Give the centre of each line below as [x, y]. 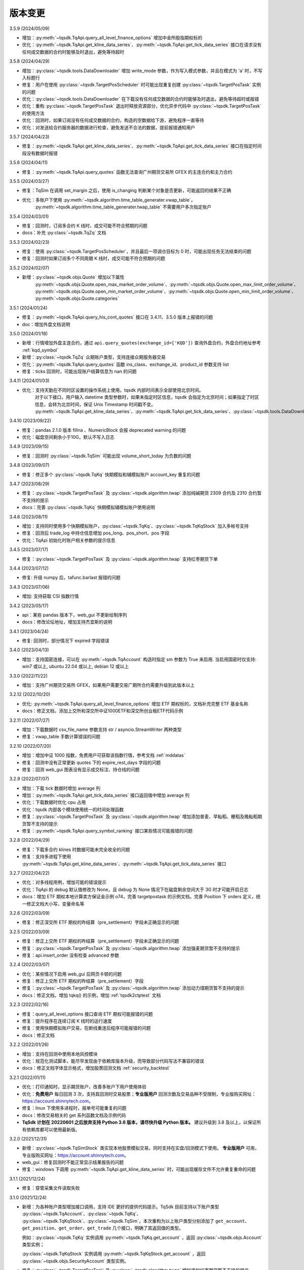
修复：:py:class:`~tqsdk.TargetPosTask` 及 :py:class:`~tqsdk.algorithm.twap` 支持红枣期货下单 [120, 559]
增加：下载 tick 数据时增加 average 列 [61, 788]
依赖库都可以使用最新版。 [53, 1129]
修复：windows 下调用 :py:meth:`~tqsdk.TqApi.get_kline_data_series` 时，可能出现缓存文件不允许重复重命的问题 [139, 1169]
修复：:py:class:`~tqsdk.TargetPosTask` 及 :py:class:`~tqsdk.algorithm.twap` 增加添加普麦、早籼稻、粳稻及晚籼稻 [140, 817]
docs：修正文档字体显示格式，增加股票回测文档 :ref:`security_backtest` [96, 1068]
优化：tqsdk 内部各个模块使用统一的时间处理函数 [73, 809]
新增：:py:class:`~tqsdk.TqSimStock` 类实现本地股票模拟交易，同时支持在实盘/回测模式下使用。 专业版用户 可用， [141, 1148]
